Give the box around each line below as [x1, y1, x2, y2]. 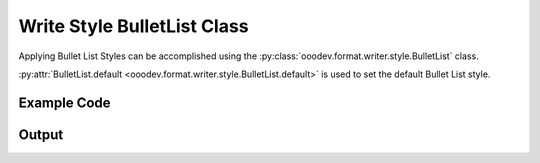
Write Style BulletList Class [18, 15, 249, 37]
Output [18, 126, 64, 143]
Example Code [18, 94, 111, 111]
